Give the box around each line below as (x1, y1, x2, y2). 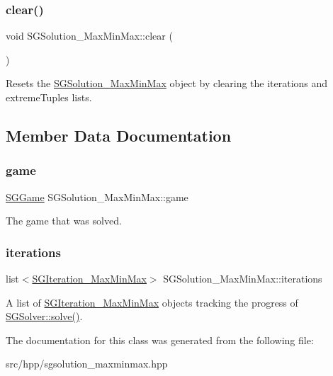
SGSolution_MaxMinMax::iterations (163, 271, 322, 285)
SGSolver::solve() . (6, 309, 83, 324)
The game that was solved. (6, 213, 122, 228)
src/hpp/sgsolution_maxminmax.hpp (6, 356, 168, 371)
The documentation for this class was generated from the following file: (6, 332, 314, 347)
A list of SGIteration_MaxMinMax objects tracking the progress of (6, 295, 298, 309)
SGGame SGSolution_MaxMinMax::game (6, 189, 188, 204)
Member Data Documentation (6, 124, 232, 146)
